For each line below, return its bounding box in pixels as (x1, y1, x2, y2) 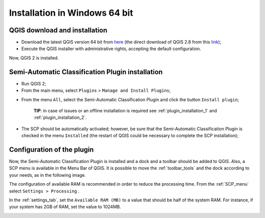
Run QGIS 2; (21, 81, 47, 86)
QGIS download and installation (9, 26, 107, 34)
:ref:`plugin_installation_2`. (33, 114, 87, 120)
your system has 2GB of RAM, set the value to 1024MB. (9, 204, 121, 210)
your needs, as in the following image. (9, 172, 86, 178)
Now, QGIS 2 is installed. (9, 54, 59, 61)
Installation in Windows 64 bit (9, 7, 133, 18)
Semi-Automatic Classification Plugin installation (9, 68, 163, 76)
